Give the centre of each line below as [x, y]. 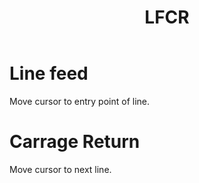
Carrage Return [75, 142]
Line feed [49, 73]
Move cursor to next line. [60, 169]
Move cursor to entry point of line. [79, 101]
